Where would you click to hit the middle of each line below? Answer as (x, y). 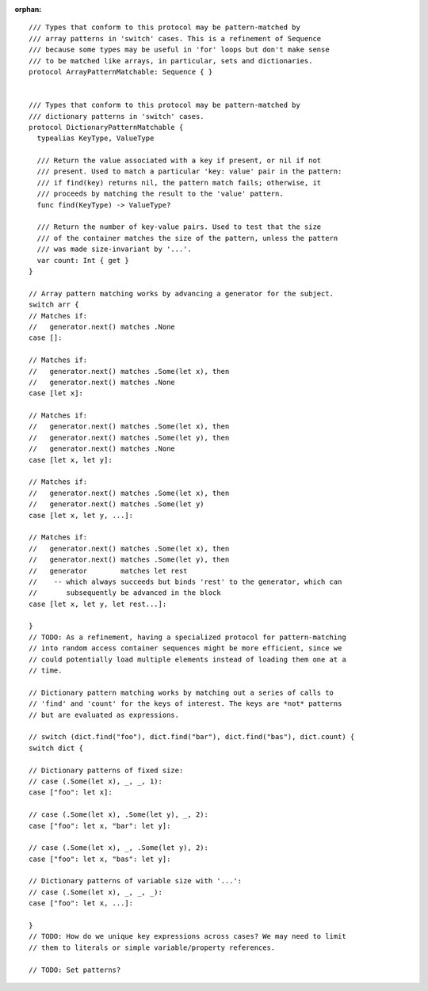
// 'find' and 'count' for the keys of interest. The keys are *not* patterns (185, 704)
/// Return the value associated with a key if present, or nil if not (179, 161)
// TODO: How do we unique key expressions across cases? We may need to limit (187, 936)
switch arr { (54, 305)
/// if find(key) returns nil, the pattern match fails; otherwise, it (179, 183)
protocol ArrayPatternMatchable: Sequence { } (121, 72)
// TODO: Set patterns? (75, 970)
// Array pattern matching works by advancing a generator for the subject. (182, 293)
